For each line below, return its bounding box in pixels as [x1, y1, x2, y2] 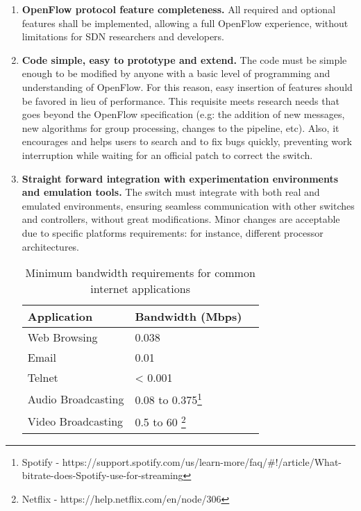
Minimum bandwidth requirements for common [25, 265, 255, 281]
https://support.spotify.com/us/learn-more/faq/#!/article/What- [62, 454, 342, 469]
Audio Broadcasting [27, 390, 124, 407]
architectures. [22, 239, 80, 253]
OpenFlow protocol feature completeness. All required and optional [22, 2, 336, 16]
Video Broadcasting [27, 413, 124, 430]
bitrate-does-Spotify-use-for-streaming [22, 468, 183, 483]
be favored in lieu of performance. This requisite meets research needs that [22, 93, 339, 108]
